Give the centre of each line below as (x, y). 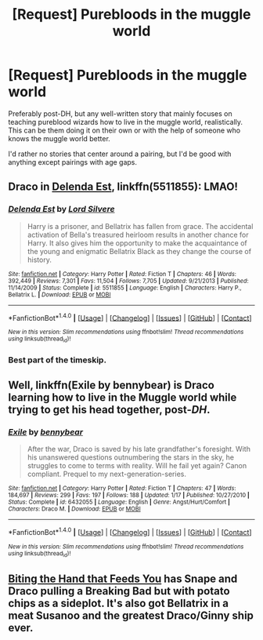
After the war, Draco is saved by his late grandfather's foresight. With (139, 449)
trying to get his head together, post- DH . (109, 409)
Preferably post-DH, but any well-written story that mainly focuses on (120, 113)
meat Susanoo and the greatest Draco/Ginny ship (131, 615)
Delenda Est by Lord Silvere (61, 209)
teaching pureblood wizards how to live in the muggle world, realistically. (126, 122)
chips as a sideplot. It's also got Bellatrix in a (119, 603)
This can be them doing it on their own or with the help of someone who (124, 130)
